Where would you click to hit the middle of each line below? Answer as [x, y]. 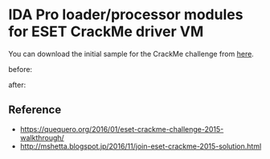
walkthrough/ [42, 137]
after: [17, 85]
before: [20, 69]
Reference [35, 110]
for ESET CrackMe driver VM [106, 32]
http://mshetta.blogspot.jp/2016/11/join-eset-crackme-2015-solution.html [141, 146]
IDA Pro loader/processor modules [126, 15]
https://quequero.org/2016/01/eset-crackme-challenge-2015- [122, 129]
